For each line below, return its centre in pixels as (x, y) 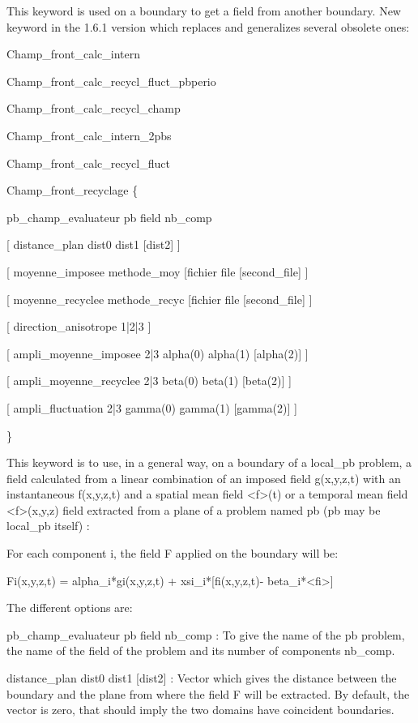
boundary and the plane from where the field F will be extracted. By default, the (208, 693)
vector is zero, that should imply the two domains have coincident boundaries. (200, 710)
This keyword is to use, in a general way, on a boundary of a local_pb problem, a (209, 462)
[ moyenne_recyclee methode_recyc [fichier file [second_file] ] (160, 299)
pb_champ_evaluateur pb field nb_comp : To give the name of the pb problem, (206, 634)
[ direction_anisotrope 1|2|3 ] (79, 326)
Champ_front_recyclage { (73, 190)
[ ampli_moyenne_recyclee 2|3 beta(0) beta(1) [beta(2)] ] (149, 381)
